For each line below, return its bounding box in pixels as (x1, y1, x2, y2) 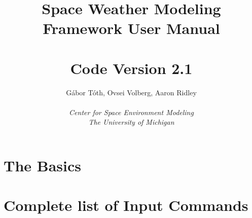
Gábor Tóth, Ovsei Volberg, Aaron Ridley (66, 87, 197, 97)
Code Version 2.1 (70, 57, 193, 78)
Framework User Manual (43, 18, 220, 39)
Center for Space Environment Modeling (69, 106, 194, 117)
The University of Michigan (88, 117, 174, 127)
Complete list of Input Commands (4, 195, 248, 215)
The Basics (4, 155, 81, 176)
